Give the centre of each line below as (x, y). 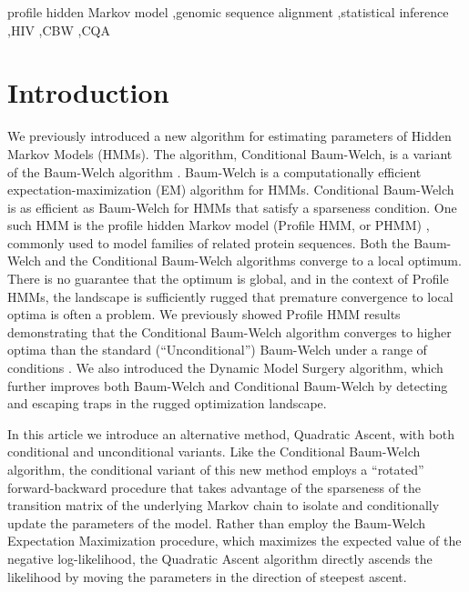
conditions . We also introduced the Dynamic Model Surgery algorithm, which (225, 368)
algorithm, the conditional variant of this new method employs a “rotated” (216, 469)
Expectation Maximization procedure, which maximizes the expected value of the (234, 541)
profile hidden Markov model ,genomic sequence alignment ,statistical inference (228, 12)
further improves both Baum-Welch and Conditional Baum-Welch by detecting (228, 385)
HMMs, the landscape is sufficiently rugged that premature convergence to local (230, 296)
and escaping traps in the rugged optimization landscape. (167, 403)
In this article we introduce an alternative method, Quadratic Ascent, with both (231, 433)
